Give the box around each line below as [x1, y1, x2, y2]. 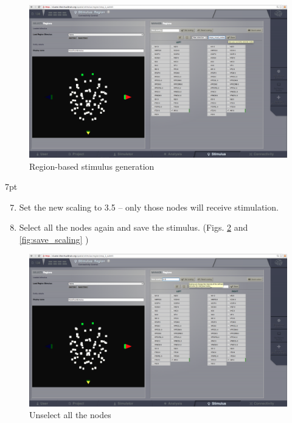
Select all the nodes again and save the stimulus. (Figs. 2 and [19, 221, 248, 234]
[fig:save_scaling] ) [19, 232, 89, 245]
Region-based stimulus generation [29, 159, 155, 172]
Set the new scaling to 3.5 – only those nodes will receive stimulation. [19, 200, 279, 213]
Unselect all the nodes [29, 408, 111, 421]
